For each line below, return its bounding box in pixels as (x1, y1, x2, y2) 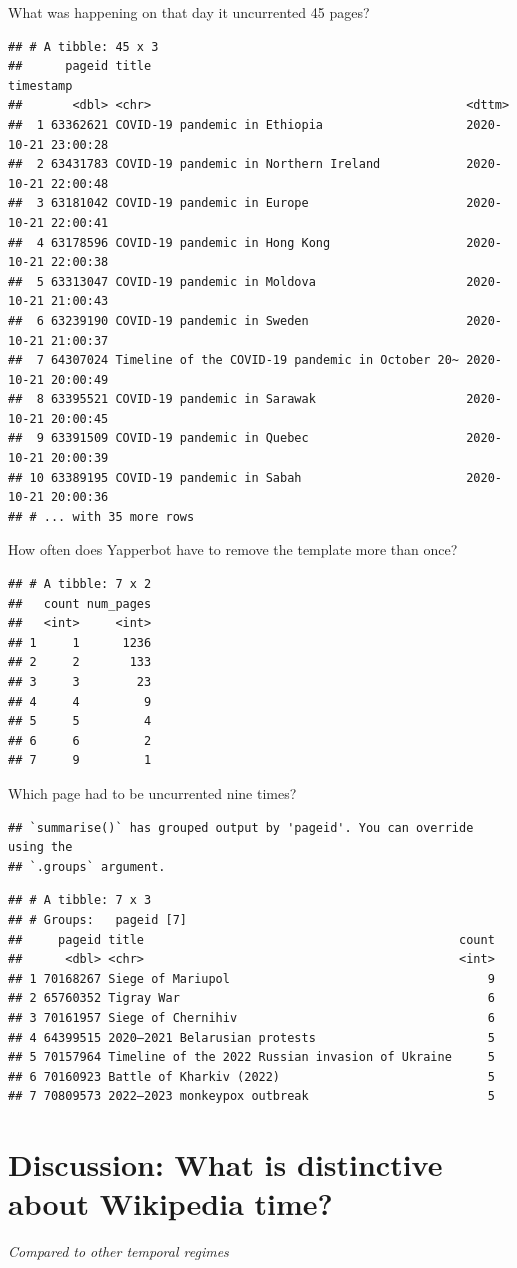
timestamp (8, 78, 73, 93)
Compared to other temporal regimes (8, 1241, 229, 1262)
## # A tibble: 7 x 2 (8, 577, 152, 592)
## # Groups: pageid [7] (8, 912, 187, 927)
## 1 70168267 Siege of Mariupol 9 (8, 971, 495, 986)
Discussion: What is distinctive (8, 1144, 443, 1185)
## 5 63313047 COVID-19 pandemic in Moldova (8, 274, 316, 289)
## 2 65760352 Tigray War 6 (8, 991, 495, 1006)
